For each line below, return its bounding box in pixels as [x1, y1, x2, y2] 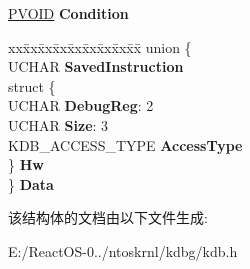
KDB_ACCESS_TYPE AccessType [8, 134, 243, 155]
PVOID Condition [8, 3, 129, 23]
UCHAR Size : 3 [8, 114, 109, 135]
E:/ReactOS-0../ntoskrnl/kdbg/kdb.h [8, 240, 238, 261]
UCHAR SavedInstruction [8, 56, 184, 77]
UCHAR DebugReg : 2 [8, 95, 154, 116]
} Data [8, 173, 54, 194]
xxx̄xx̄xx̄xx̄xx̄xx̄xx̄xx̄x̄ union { [8, 36, 192, 57]
